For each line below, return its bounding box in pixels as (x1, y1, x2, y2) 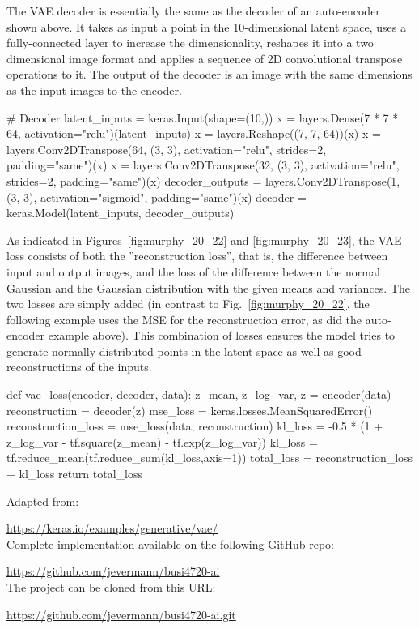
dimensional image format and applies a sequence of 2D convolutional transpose (6, 49, 403, 66)
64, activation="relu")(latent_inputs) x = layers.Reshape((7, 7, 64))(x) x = (6, 125, 381, 142)
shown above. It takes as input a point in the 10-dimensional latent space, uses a (6, 18, 407, 35)
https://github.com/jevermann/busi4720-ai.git (6, 605, 236, 623)
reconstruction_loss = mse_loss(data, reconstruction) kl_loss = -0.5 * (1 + (6, 417, 383, 434)
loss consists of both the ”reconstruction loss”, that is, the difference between (6, 247, 388, 264)
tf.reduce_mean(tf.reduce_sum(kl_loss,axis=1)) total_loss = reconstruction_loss (6, 449, 413, 466)
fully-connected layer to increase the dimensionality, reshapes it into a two (6, 34, 374, 51)
